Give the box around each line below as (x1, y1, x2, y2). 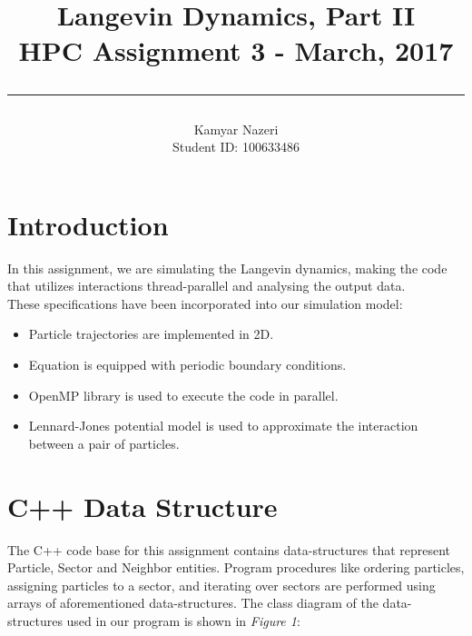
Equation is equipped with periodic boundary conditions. (28, 355, 347, 374)
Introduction (7, 205, 169, 243)
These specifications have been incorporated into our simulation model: (7, 293, 403, 313)
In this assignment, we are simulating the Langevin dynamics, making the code (7, 258, 447, 277)
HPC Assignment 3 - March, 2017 (18, 32, 454, 69)
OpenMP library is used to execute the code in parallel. (28, 385, 339, 404)
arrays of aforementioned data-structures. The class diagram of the (7, 593, 379, 612)
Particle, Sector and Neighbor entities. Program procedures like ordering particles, (7, 558, 465, 577)
